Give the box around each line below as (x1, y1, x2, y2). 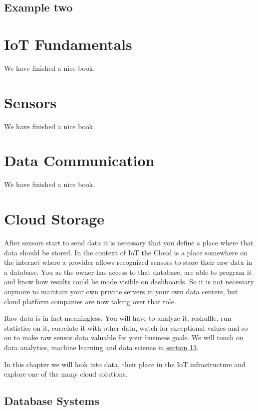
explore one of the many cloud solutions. (4, 369, 128, 379)
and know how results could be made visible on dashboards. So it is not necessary (4, 276, 254, 287)
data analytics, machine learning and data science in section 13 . (4, 342, 199, 352)
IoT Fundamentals (4, 33, 132, 54)
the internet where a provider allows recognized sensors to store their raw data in (4, 257, 253, 267)
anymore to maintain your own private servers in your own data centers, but (4, 286, 238, 297)
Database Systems (4, 393, 99, 409)
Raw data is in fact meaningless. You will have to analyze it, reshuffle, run (4, 313, 232, 323)
